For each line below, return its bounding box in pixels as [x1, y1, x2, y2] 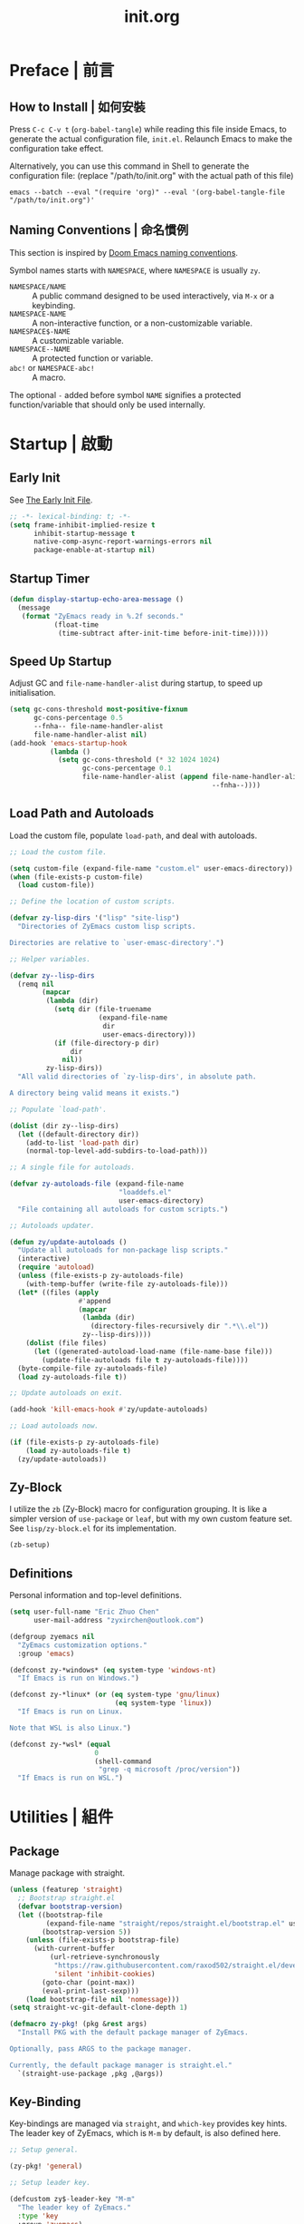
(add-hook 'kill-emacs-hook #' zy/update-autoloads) [9, 1405, 208, 1414]
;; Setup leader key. [9, 2179, 91, 2188]
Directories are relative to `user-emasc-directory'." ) [9, 938, 224, 947]
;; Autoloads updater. [9, 1221, 95, 1230]
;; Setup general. [9, 2145, 79, 2155]
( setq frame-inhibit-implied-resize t [9, 520, 156, 530]
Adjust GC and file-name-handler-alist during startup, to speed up [9, 678, 263, 688]
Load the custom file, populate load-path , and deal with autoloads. [9, 830, 258, 841]
